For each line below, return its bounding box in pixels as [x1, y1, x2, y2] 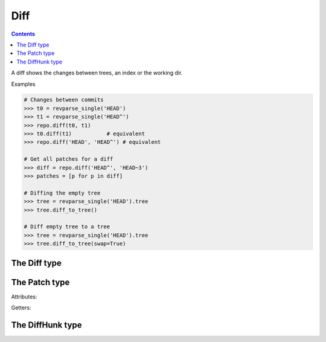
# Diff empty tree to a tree [24, 224, 110, 230]
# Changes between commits [24, 97, 104, 103]
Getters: [11, 304, 31, 311]
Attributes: [11, 293, 37, 300]
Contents [11, 30, 36, 37]
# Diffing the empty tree [24, 189, 101, 196]
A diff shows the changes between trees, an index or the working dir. [11, 69, 183, 77]
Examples [11, 80, 36, 88]
